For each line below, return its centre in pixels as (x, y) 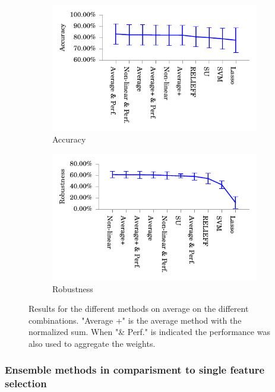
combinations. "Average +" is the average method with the (135, 320)
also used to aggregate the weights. (92, 343)
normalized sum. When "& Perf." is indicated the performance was (149, 332)
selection (26, 383)
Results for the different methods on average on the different (139, 309)
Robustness (73, 288)
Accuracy (69, 139)
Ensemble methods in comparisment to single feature (135, 370)
